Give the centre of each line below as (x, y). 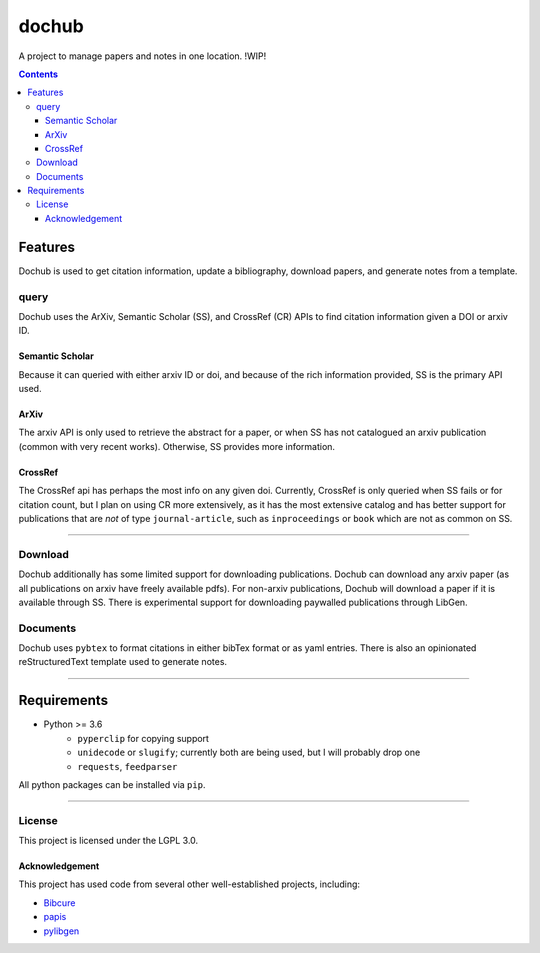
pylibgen (61, 931)
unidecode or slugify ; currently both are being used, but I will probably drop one (249, 752)
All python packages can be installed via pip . (112, 784)
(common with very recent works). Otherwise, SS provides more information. (176, 446)
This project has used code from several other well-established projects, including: (189, 884)
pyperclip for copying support (143, 738)
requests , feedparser (127, 766)
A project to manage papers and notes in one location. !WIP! (142, 56)
